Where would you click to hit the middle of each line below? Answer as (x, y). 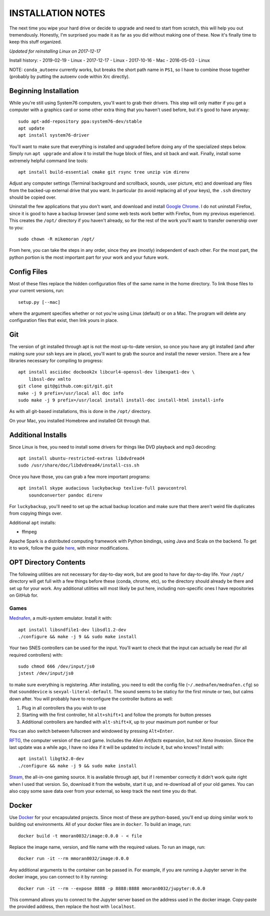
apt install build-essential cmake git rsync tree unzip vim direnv (104, 172)
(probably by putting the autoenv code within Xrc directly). (69, 76)
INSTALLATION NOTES (57, 13)
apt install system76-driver (54, 135)
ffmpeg (29, 532)
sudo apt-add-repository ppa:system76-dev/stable (80, 121)
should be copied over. (33, 197)
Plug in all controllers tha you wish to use (64, 708)
